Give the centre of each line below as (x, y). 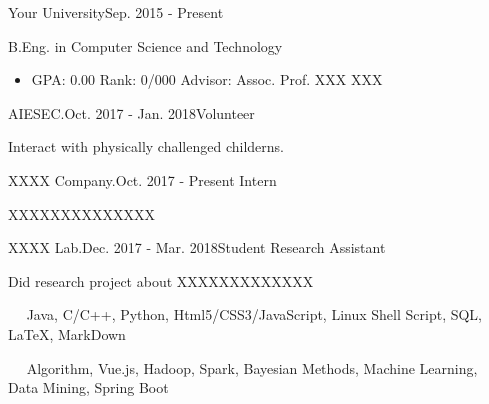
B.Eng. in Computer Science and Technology (145, 45)
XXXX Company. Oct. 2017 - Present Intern (142, 179)
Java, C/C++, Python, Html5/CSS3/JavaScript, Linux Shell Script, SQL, (254, 314)
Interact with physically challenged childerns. (146, 146)
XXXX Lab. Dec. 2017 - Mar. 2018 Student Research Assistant (197, 247)
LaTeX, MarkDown (67, 333)
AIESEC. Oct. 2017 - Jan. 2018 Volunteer (131, 112)
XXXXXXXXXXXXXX (81, 213)
